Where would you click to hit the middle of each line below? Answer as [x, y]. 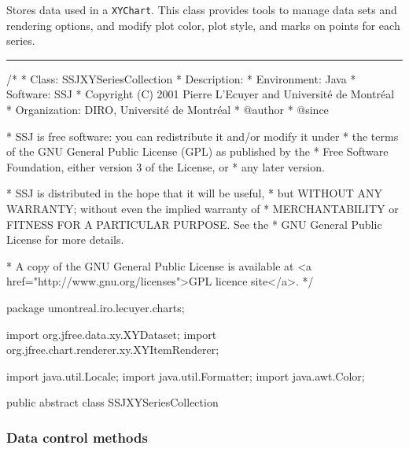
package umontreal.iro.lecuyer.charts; [96, 307]
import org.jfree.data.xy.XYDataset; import [112, 334]
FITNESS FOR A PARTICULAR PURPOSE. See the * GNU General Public [194, 224]
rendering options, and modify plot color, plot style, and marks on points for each [203, 25]
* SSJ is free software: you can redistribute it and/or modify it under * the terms [203, 136]
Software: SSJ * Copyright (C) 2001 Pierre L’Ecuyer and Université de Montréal [201, 94]
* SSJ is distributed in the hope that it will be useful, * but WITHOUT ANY [195, 193]
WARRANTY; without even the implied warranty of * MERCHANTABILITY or [203, 208]
